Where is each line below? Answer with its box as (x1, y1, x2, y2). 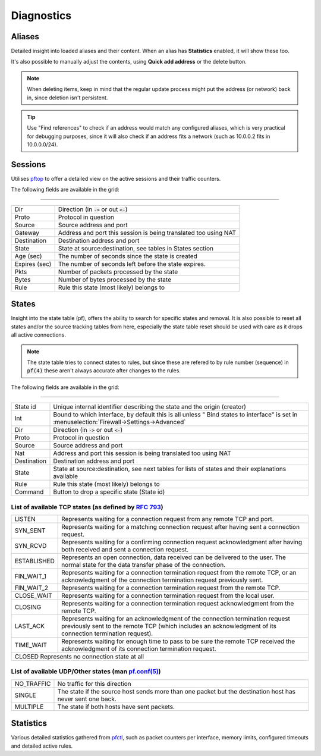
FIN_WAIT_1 (14, 572, 47, 580)
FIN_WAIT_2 (14, 584, 49, 592)
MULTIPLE (14, 702, 44, 711)
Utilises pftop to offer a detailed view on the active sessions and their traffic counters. (11, 175, 221, 183)
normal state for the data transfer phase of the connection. (61, 560, 226, 569)
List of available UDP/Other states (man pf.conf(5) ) (11, 667, 161, 676)
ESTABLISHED (14, 557, 55, 565)
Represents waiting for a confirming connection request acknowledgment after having (61, 538, 303, 546)
